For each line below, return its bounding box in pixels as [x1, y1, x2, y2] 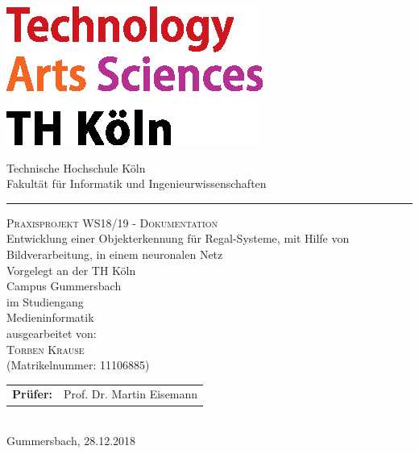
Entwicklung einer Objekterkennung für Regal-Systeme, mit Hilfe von [6, 230, 350, 247]
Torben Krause [6, 340, 85, 357]
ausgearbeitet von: [6, 324, 97, 341]
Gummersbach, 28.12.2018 [6, 432, 136, 449]
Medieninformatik [6, 309, 94, 326]
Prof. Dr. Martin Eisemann [63, 385, 198, 402]
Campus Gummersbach [6, 277, 122, 294]
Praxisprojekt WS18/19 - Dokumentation [6, 214, 218, 231]
